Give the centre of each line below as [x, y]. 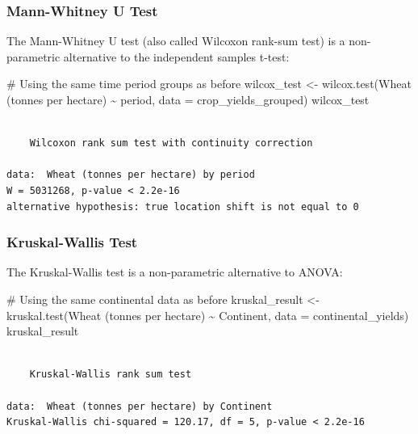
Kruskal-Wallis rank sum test [111, 375]
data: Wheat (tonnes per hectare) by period [131, 175]
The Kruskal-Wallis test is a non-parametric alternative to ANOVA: [175, 272]
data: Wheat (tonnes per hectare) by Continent [140, 406]
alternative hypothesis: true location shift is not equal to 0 [183, 206]
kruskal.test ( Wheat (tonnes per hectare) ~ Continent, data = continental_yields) [208, 315]
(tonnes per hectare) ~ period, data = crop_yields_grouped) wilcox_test [188, 99]
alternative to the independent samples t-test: [176, 56]
